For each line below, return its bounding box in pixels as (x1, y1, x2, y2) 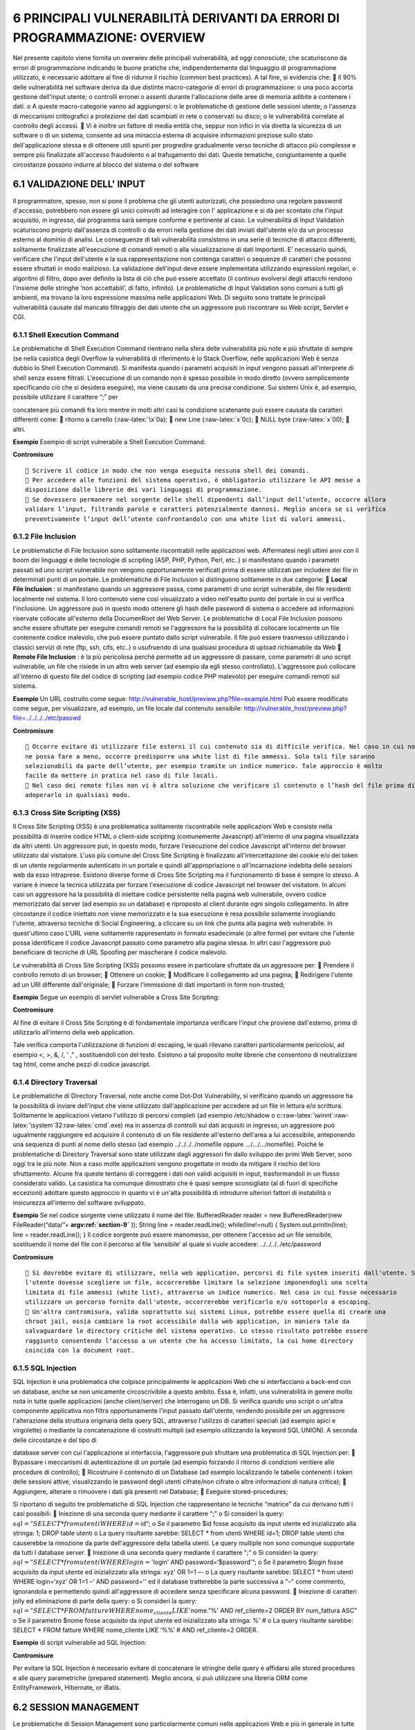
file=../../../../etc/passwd (12, 713, 81, 722)
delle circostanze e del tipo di (12, 1436, 97, 1444)
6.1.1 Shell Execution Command (12, 330, 119, 339)
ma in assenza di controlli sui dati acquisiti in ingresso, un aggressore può (124, 1121, 335, 1129)
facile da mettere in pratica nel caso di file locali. (25, 772, 219, 780)
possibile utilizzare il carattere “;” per (12, 393, 118, 401)
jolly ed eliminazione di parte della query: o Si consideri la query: (12, 1596, 197, 1605)
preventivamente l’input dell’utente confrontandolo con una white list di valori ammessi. (25, 515, 346, 522)
